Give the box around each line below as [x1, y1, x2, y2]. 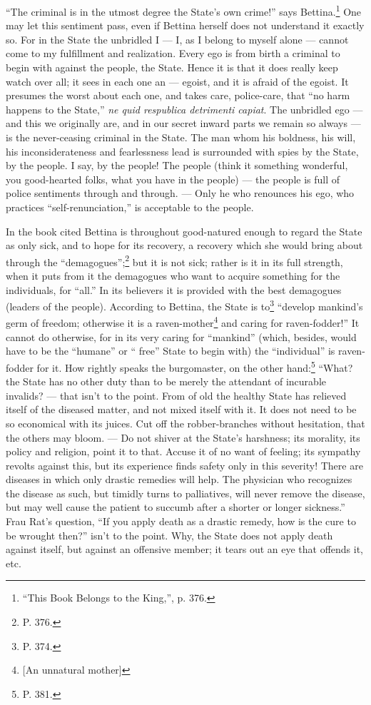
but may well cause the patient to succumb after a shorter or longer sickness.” [6, 499, 345, 514]
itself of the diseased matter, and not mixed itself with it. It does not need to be [6, 402, 357, 417]
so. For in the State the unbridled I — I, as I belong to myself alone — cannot [6, 31, 349, 46]
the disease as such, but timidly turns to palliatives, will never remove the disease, [6, 485, 365, 500]
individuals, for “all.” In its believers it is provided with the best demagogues [6, 282, 342, 297]
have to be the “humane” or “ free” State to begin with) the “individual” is [6, 343, 335, 358]
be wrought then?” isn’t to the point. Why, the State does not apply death [6, 527, 333, 542]
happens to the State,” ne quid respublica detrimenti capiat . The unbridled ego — [6, 101, 363, 116]
